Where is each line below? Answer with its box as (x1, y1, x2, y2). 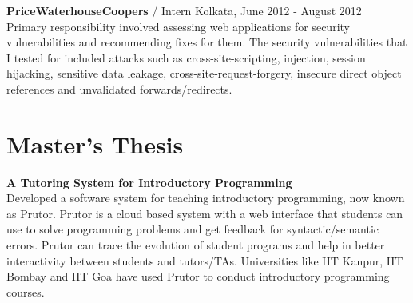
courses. (6, 283, 45, 300)
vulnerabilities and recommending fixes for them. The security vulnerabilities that (6, 34, 407, 50)
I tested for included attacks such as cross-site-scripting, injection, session (6, 49, 366, 66)
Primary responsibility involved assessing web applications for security (6, 18, 350, 34)
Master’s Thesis (6, 127, 184, 160)
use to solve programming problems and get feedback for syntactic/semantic (6, 221, 379, 237)
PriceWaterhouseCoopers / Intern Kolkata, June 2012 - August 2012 (6, 2, 362, 18)
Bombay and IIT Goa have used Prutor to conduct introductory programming (6, 268, 390, 285)
